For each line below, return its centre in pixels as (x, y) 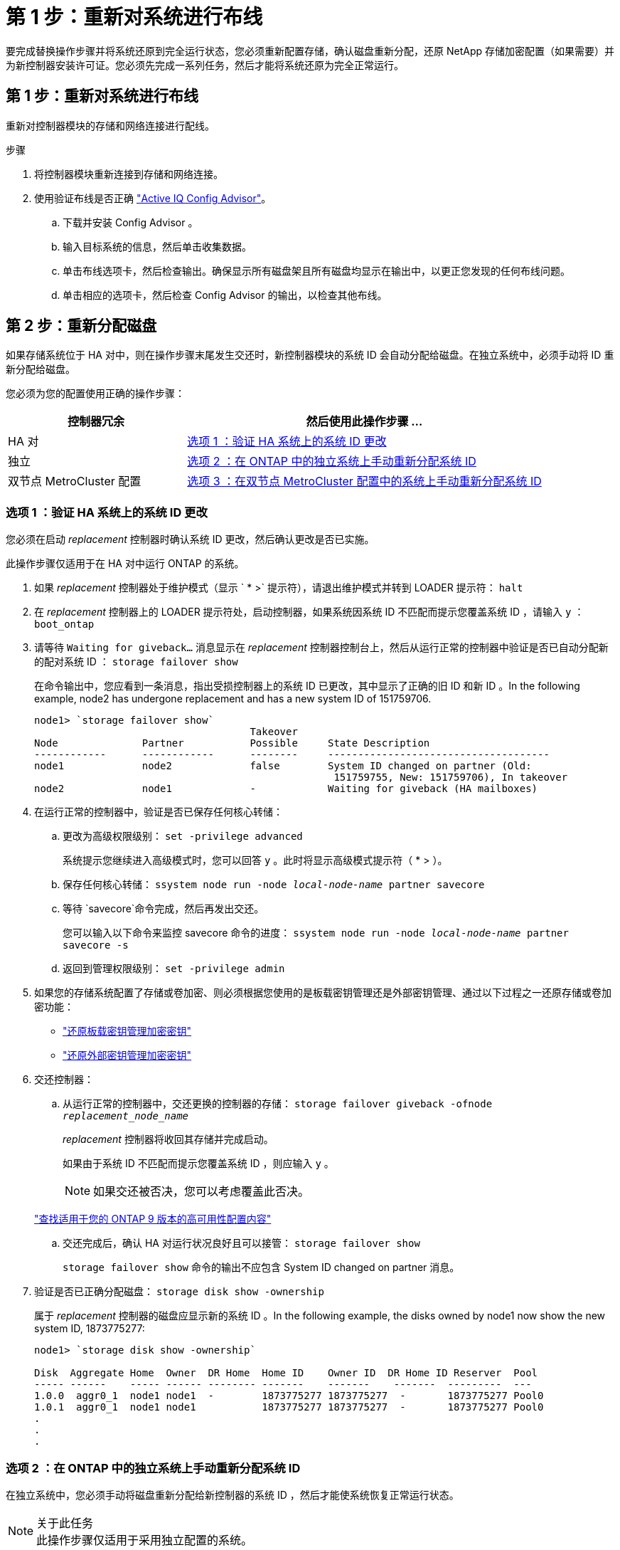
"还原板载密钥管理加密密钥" (127, 1031)
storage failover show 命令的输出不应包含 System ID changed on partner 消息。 (261, 1267)
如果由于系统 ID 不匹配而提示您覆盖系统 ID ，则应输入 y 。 (198, 1164)
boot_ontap (64, 624)
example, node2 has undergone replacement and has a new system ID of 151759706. (233, 699)
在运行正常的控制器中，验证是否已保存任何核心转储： (159, 812)
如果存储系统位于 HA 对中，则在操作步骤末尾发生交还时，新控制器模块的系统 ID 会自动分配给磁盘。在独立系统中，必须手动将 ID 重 (310, 355)
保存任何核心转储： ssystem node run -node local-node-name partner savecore (274, 885)
